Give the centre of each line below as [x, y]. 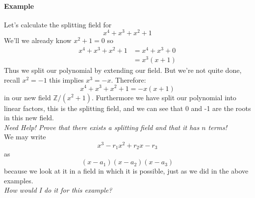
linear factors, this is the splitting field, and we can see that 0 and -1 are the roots [127, 108]
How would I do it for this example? [58, 190]
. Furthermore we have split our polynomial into [164, 97]
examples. [19, 180]
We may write [25, 137]
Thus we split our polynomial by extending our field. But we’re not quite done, [123, 70]
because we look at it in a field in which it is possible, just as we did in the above [126, 171]
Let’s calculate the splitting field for [58, 24]
